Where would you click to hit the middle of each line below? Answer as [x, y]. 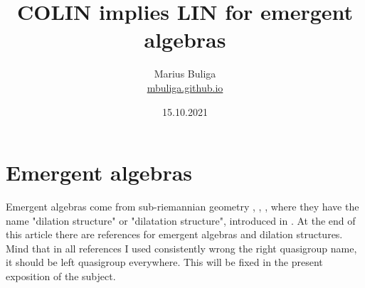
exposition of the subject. [61, 276]
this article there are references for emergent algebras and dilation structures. [174, 234]
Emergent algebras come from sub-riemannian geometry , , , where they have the [182, 207]
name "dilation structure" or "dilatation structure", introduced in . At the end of [181, 220]
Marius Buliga [185, 74]
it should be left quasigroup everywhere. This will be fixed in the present [164, 262]
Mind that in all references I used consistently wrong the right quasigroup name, [181, 248]
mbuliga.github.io [185, 87]
